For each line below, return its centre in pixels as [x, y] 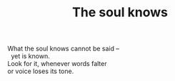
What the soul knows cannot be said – [63, 49]
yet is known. [30, 56]
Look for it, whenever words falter [57, 64]
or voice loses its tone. [41, 71]
